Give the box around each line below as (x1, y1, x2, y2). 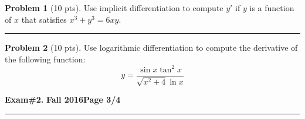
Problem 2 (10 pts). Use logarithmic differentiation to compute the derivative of (5, 41, 298, 54)
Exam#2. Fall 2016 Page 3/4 (5, 93, 121, 106)
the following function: (5, 52, 86, 65)
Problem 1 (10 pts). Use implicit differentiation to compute (5, 2, 223, 13)
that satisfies (21, 13, 67, 25)
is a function (249, 2, 294, 13)
